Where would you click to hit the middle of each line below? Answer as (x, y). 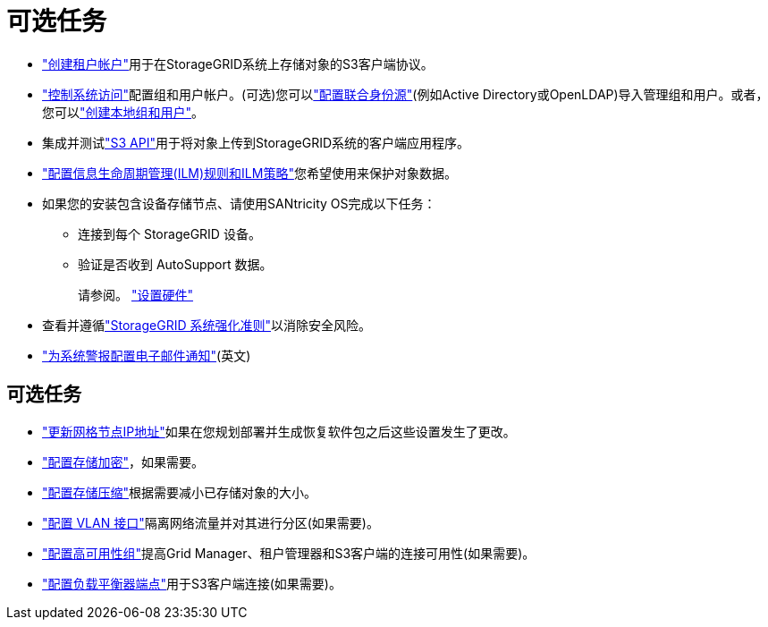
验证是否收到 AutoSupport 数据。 (175, 264)
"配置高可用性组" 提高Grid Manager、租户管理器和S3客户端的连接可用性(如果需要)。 (289, 553)
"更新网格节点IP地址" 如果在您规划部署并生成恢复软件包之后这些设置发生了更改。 (279, 431)
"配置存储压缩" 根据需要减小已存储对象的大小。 (180, 492)
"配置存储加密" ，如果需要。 (123, 462)
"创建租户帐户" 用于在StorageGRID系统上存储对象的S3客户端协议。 (238, 64)
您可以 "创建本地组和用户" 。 (123, 112)
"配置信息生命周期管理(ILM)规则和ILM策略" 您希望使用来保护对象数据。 (249, 173)
